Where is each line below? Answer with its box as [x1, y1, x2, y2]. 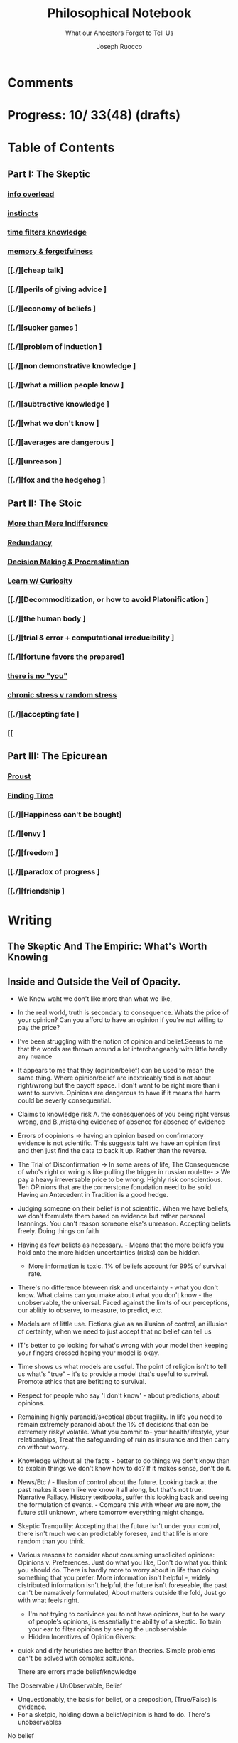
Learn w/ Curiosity [7, 576, 73, 586]
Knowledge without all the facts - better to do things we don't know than [17, 1457, 230, 1465]
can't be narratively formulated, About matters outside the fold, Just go [17, 1589, 226, 1597]
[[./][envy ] [7, 828, 46, 838]
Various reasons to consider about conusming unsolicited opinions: [17, 1551, 215, 1560]
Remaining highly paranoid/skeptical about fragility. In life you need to [17, 1412, 222, 1421]
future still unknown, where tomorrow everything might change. [17, 1508, 205, 1517]
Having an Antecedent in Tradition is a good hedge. [17, 1191, 168, 1199]
